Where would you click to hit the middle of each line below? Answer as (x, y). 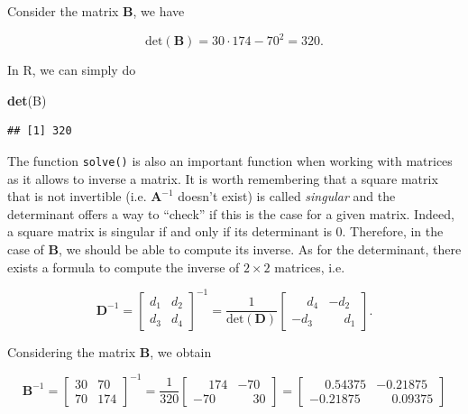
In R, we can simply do (72, 70)
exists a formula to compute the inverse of (124, 267)
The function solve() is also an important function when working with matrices (230, 160)
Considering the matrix (72, 351)
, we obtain (181, 351)
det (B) (27, 100)
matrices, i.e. (310, 267)
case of (26, 248)
